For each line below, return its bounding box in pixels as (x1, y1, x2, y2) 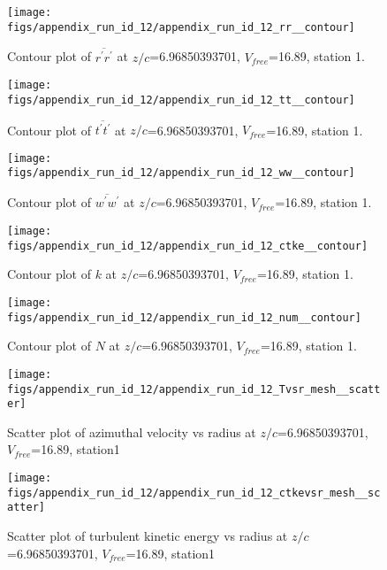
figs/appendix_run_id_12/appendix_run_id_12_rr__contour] (7, 20, 355, 34)
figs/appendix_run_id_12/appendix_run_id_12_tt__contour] (7, 93, 355, 106)
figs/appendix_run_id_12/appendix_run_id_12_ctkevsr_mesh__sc (7, 486, 381, 499)
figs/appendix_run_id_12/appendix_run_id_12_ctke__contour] (7, 239, 368, 252)
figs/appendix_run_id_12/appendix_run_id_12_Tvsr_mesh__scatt (7, 382, 381, 396)
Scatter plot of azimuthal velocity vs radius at (7, 422, 256, 441)
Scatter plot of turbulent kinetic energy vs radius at (7, 526, 288, 544)
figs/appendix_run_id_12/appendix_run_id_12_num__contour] (7, 311, 361, 324)
